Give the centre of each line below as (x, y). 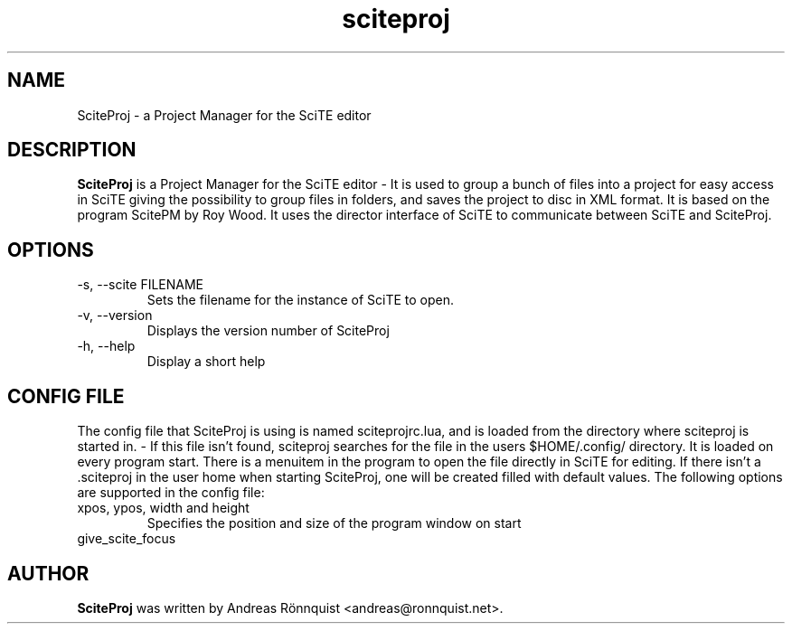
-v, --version (115, 315)
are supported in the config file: (171, 493)
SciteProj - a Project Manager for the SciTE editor (224, 115)
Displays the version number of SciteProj (268, 331)
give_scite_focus (127, 539)
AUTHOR (48, 573)
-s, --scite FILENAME (141, 285)
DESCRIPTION (72, 150)
